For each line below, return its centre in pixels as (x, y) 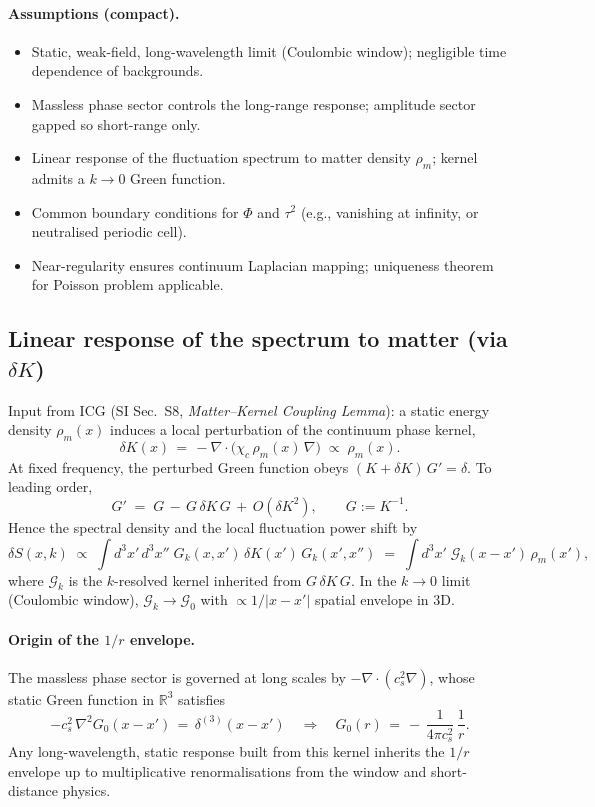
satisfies (201, 698)
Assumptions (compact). (94, 12)
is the (85, 579)
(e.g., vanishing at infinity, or (389, 211)
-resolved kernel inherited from (208, 579)
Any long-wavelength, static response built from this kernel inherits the (226, 751)
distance (33, 790)
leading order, (50, 486)
